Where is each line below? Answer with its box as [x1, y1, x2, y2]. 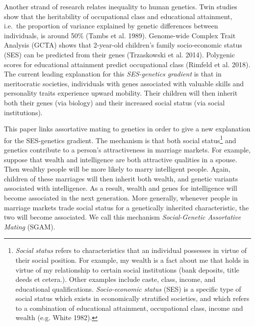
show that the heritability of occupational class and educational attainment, [4, 11, 232, 21]
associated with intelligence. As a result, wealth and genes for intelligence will [4, 183, 237, 193]
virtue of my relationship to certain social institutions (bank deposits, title [15, 264, 239, 275]
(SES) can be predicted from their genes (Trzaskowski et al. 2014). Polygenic [4, 49, 235, 59]
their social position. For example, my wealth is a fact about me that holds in [15, 254, 249, 265]
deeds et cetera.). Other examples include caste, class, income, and [15, 274, 216, 284]
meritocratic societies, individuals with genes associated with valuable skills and [4, 78, 244, 88]
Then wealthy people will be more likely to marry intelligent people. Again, [4, 164, 230, 174]
